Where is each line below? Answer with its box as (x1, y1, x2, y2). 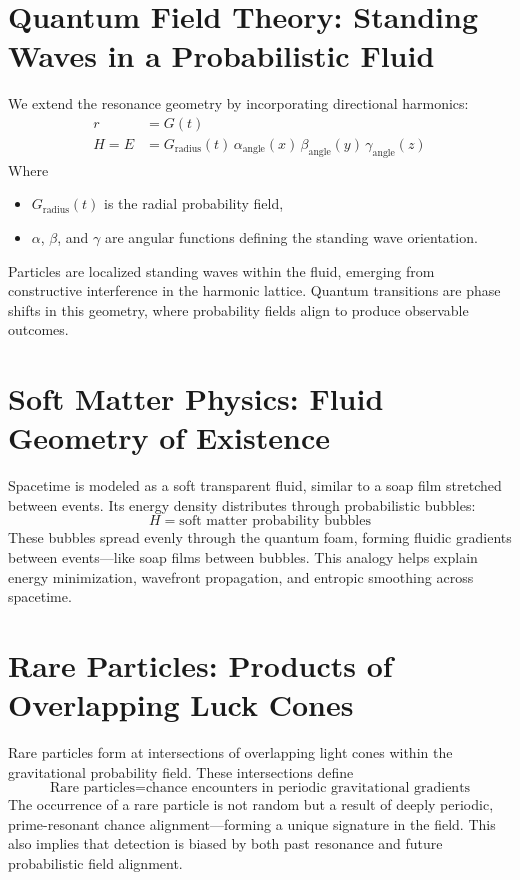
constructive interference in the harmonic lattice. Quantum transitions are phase (8, 280, 501, 301)
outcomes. (8, 319, 69, 340)
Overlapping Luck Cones (8, 684, 354, 725)
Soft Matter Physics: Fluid (8, 378, 384, 419)
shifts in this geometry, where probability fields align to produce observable (8, 299, 469, 320)
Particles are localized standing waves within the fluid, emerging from (8, 260, 435, 281)
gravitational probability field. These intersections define (8, 761, 354, 782)
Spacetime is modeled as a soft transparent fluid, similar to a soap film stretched (8, 475, 502, 496)
